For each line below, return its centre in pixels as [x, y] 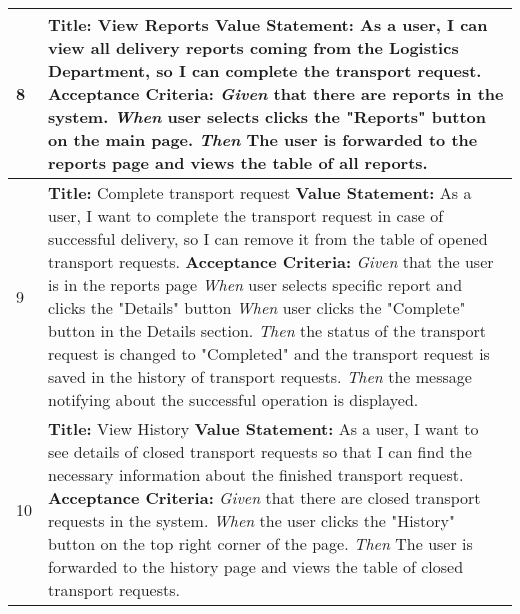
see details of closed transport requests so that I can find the [260, 451]
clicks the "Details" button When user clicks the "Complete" [257, 307]
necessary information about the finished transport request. [256, 474]
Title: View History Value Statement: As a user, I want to [263, 428]
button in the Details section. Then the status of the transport [267, 330]
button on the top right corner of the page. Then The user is [260, 543]
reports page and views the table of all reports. [238, 162]
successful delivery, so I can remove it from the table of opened [268, 238]
